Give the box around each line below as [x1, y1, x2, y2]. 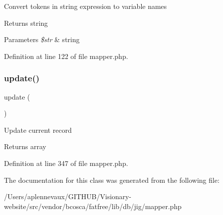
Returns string [4, 17, 48, 28]
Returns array [4, 141, 47, 152]
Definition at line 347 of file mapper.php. [4, 158, 128, 168]
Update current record [4, 124, 72, 135]
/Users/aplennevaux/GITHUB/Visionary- [4, 191, 131, 202]
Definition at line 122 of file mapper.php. [4, 51, 128, 61]
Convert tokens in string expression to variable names [4, 1, 167, 11]
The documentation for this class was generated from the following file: [4, 174, 220, 185]
